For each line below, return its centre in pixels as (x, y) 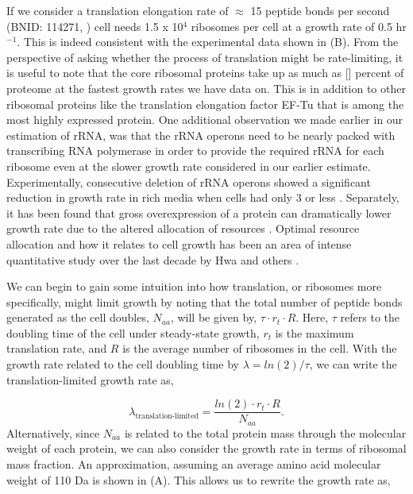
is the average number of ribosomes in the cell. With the (260, 348)
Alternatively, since (53, 432)
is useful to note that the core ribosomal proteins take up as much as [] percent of (205, 73)
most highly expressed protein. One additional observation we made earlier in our (205, 120)
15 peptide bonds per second (320, 10)
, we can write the (353, 364)
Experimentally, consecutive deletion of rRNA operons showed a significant (189, 181)
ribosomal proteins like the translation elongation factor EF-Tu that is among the (205, 104)
